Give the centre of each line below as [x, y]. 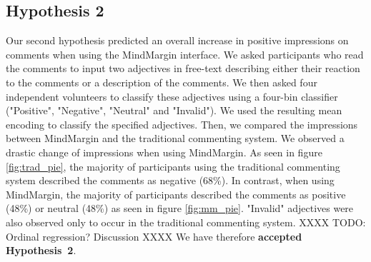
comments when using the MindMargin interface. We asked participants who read [185, 54]
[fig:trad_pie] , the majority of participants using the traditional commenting [173, 166]
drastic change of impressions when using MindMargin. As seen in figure [164, 152]
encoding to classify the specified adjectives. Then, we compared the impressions [182, 124]
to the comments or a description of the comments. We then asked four [162, 82]
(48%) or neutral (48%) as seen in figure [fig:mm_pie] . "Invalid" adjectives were [180, 208]
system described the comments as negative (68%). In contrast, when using [170, 180]
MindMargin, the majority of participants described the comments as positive [176, 194]
